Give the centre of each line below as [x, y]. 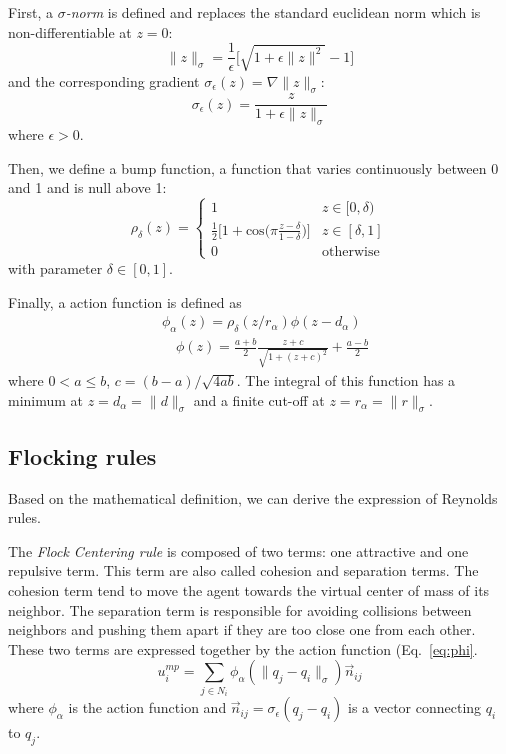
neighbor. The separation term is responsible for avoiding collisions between [240, 609]
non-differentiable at [70, 31]
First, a [31, 12]
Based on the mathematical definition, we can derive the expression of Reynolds [253, 497]
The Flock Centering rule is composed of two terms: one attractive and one [238, 550]
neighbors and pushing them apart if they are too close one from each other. [242, 629]
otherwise [350, 251]
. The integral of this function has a [346, 379]
